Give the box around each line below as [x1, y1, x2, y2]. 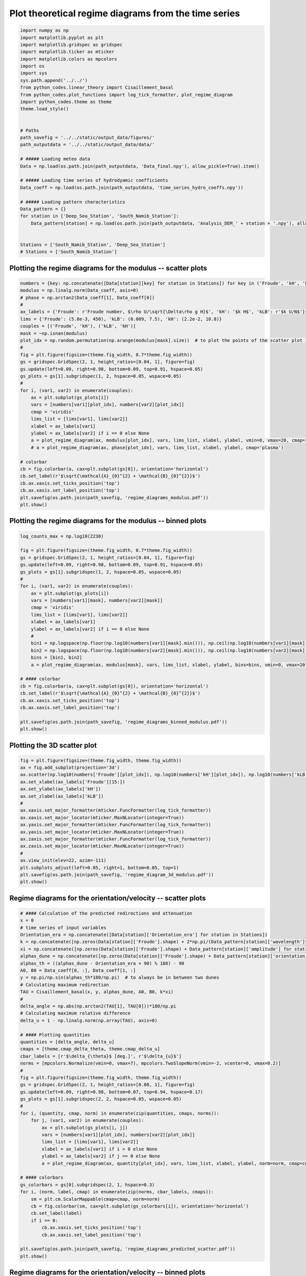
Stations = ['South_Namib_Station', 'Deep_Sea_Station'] [20, 241, 166, 248]
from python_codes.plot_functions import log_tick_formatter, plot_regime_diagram [20, 92, 233, 97]
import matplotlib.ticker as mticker [20, 49, 115, 55]
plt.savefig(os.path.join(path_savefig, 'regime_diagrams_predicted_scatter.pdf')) [20, 1246, 236, 1252]
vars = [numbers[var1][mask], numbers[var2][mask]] [31, 598, 163, 603]
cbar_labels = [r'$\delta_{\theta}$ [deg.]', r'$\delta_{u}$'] [20, 1053, 182, 1059]
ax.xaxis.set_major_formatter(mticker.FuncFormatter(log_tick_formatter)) [20, 807, 212, 814]
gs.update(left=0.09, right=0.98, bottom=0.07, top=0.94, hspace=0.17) [20, 1089, 203, 1095]
